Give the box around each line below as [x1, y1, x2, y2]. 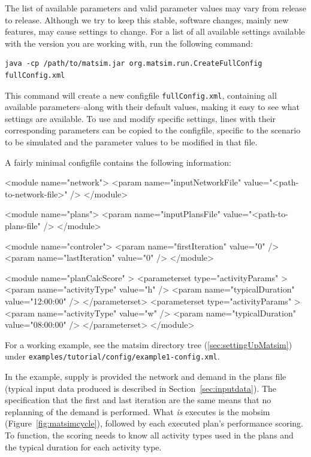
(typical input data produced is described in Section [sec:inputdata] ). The [5, 382, 277, 394]
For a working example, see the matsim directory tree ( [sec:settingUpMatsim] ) [5, 338, 292, 351]
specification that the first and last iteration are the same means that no [5, 394, 271, 406]
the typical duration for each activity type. [5, 440, 162, 453]
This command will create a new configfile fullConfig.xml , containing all [5, 89, 277, 101]
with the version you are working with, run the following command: [5, 36, 253, 49]
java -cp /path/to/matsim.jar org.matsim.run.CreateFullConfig [5, 59, 262, 68]
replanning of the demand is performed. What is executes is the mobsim [5, 405, 270, 418]
